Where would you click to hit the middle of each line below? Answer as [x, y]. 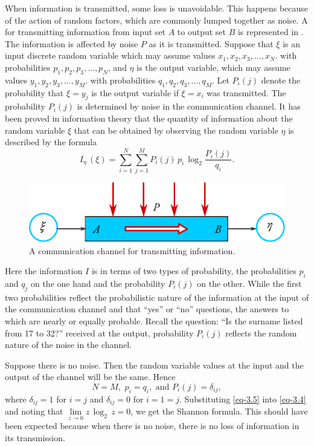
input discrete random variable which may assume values [110, 55]
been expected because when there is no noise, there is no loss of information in [152, 426]
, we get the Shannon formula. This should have [219, 411]
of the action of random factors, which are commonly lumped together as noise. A [156, 20]
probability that [34, 92]
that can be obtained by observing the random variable [176, 130]
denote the [281, 80]
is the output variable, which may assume [213, 67]
